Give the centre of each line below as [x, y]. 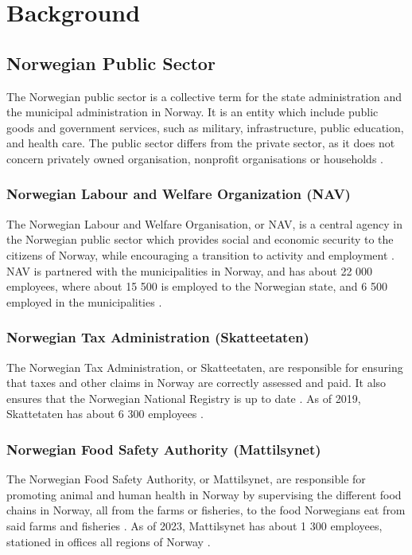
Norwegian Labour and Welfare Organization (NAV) [179, 194]
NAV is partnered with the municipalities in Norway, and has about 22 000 [190, 270]
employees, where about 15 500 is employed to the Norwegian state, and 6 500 [197, 286]
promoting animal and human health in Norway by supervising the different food [204, 494]
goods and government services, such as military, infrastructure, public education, [205, 127]
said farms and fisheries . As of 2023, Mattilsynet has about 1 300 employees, [194, 525]
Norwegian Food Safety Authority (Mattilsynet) [164, 449]
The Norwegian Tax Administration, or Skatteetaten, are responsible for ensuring [205, 367]
